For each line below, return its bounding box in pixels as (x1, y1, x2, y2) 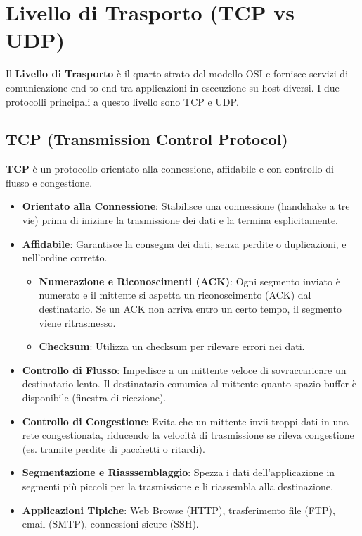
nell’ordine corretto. (22, 250, 108, 265)
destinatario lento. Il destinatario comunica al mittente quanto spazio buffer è (22, 376, 356, 391)
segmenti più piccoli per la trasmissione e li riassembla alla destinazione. (22, 478, 333, 493)
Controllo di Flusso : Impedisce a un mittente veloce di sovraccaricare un (22, 362, 347, 377)
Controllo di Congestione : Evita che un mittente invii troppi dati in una (22, 413, 349, 428)
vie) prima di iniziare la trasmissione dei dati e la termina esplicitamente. (22, 213, 339, 228)
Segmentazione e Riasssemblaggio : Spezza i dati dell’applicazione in (22, 465, 335, 480)
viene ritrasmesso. (39, 315, 116, 330)
